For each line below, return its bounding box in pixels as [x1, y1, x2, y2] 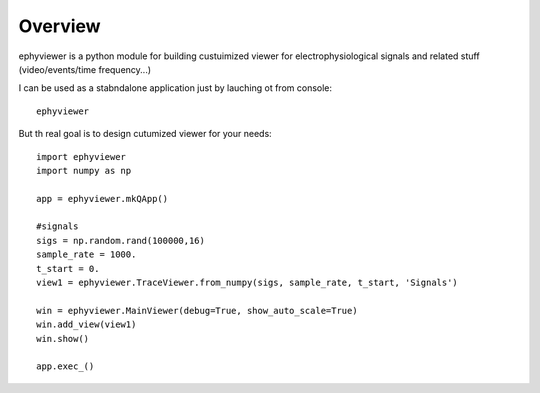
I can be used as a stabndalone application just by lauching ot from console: [18, 82, 333, 94]
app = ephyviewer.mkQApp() [36, 193, 169, 204]
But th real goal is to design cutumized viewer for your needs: [18, 128, 272, 140]
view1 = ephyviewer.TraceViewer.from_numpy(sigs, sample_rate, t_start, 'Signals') [36, 277, 459, 289]
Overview [18, 15, 101, 37]
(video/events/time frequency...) [18, 63, 152, 75]
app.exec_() [36, 361, 95, 372]
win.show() [36, 333, 90, 344]
